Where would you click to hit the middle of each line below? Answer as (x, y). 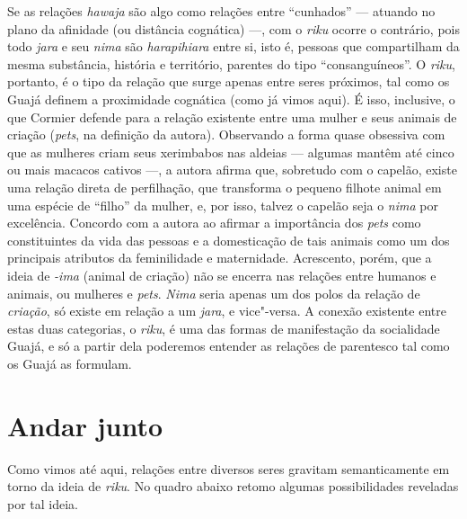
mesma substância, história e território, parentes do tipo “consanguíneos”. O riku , (231, 63)
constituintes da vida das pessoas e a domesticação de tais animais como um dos (229, 240)
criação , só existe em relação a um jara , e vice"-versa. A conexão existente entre (227, 311)
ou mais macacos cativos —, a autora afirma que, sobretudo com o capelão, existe (232, 170)
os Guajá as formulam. (70, 363)
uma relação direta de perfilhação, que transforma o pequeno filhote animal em (225, 187)
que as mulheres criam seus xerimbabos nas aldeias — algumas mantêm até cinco (231, 152)
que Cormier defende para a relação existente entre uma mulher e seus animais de (232, 116)
